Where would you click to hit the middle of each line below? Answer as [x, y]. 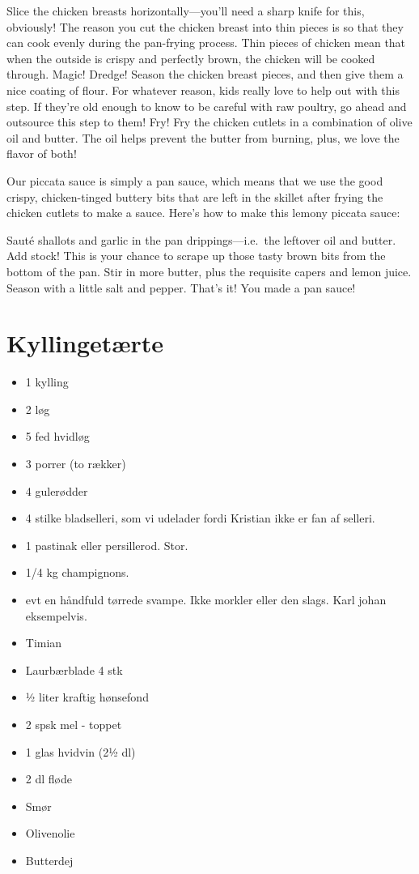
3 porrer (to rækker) [76, 463]
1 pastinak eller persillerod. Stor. [107, 545]
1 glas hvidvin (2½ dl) [80, 751]
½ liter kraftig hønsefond [87, 697]
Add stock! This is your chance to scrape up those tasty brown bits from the [196, 256]
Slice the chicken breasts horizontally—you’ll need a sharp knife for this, [186, 11]
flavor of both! [42, 153]
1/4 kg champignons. [77, 572]
